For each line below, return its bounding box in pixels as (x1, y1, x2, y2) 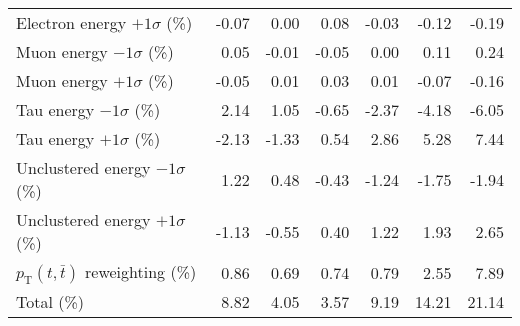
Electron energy (16, 11, 127, 34)
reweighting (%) (85, 260, 197, 283)
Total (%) (16, 290, 85, 314)
